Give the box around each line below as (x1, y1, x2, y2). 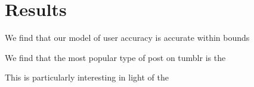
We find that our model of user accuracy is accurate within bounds (5, 31, 250, 44)
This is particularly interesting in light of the (5, 71, 169, 83)
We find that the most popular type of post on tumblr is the (5, 51, 226, 63)
